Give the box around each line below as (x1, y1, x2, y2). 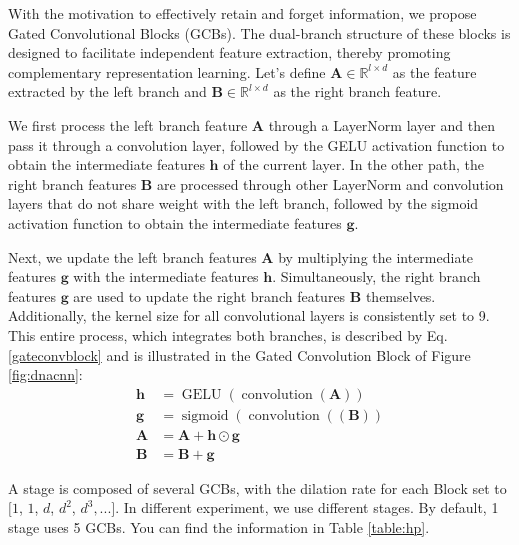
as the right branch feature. (273, 81, 442, 102)
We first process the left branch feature (8, 114, 248, 135)
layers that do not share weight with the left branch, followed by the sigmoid (8, 193, 479, 214)
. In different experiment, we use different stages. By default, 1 (115, 497, 499, 518)
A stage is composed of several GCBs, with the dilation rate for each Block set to (8, 477, 507, 498)
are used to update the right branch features (73, 285, 346, 306)
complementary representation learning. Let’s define (8, 61, 326, 82)
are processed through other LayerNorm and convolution (156, 173, 504, 194)
